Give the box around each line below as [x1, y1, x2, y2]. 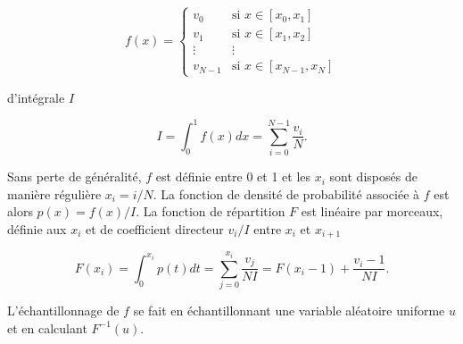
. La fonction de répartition [136, 202, 285, 221]
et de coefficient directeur [86, 219, 224, 238]
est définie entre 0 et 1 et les [155, 167, 311, 186]
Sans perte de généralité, [7, 167, 142, 186]
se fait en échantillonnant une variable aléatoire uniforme [133, 301, 445, 320]
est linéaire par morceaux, [301, 202, 443, 221]
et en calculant [7, 318, 87, 337]
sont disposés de [329, 167, 418, 186]
